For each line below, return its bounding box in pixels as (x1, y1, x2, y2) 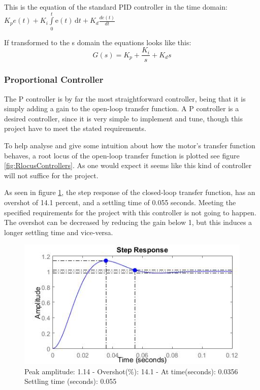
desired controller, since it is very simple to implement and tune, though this (4, 113, 243, 123)
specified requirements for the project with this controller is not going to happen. (4, 207, 256, 217)
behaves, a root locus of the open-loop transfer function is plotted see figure (4, 150, 240, 160)
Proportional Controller (4, 73, 104, 86)
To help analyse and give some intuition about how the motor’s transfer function (4, 140, 255, 150)
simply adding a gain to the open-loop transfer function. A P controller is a (4, 103, 239, 114)
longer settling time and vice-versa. (4, 226, 113, 237)
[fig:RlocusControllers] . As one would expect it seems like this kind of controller (4, 160, 252, 171)
